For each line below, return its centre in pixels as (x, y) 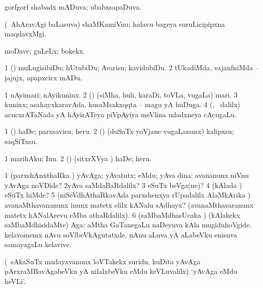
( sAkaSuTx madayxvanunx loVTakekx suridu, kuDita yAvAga (102, 261)
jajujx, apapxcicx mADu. (43, 77)
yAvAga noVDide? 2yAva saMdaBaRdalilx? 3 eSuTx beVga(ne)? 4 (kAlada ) (123, 185)
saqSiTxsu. (21, 141)
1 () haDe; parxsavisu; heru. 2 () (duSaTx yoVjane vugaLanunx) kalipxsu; (119, 131)
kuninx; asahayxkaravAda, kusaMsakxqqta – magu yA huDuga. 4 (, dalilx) (122, 104)
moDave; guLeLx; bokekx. (45, 50)
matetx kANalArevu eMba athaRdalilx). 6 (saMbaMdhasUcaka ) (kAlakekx (122, 214)
